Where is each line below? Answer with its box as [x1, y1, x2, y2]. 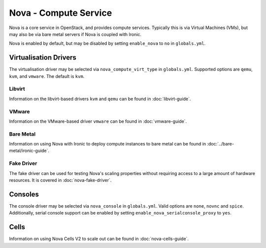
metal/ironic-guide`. [9, 148, 49, 154]
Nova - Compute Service [9, 7, 112, 18]
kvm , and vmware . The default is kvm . [9, 73, 85, 79]
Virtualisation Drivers [9, 53, 76, 62]
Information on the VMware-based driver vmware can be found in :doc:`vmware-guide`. [9, 118, 187, 124]
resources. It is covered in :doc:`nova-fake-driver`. [9, 177, 112, 183]
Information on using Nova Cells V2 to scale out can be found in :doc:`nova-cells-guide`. [9, 236, 189, 242]
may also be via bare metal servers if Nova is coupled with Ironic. [9, 31, 142, 37]
